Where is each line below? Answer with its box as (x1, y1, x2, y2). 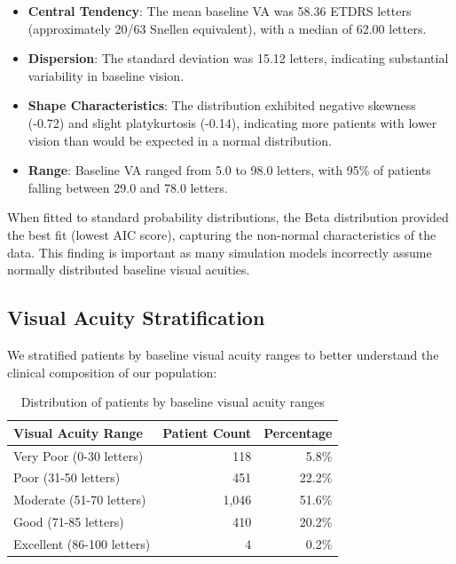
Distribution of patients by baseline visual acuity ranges (20, 393, 325, 411)
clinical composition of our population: (7, 362, 217, 381)
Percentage (263, 423, 333, 441)
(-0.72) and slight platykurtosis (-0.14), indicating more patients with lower (28, 113, 437, 131)
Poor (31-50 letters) (13, 468, 121, 487)
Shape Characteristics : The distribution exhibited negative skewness (28, 96, 416, 115)
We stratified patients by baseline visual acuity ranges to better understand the (7, 345, 439, 363)
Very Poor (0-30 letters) (13, 446, 144, 465)
